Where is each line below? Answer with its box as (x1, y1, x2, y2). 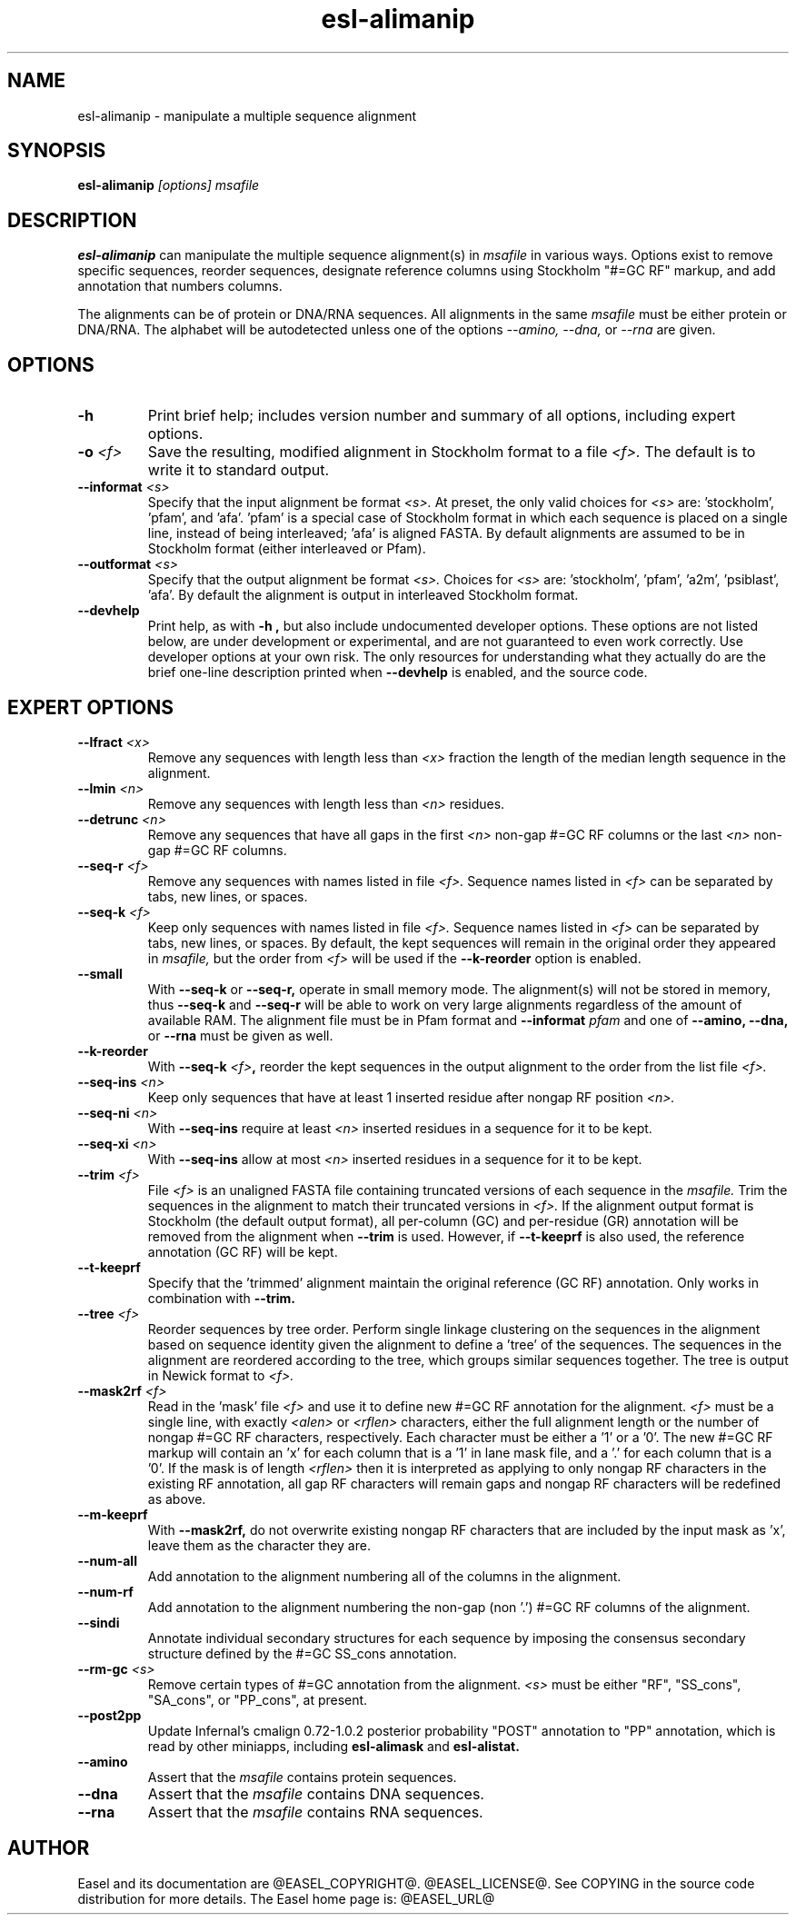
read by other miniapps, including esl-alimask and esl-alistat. (147, 1738, 520, 1754)
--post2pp (77, 1707, 142, 1723)
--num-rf (77, 1583, 134, 1599)
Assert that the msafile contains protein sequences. (147, 1768, 457, 1785)
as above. (147, 1490, 206, 1507)
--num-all (77, 1552, 137, 1568)
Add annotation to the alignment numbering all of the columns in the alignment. (147, 1568, 622, 1584)
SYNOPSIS (7, 139, 106, 163)
